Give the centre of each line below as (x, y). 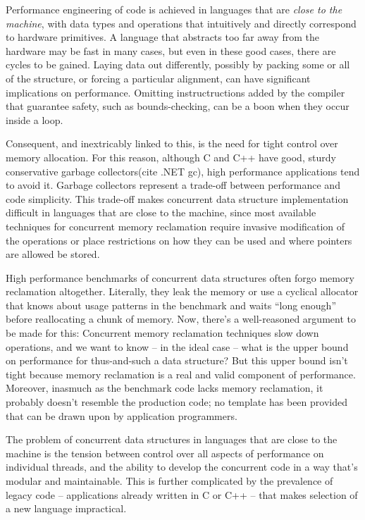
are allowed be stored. (53, 254)
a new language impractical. (66, 508)
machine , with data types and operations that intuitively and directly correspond (181, 23)
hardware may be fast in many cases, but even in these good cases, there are (171, 50)
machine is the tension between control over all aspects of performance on (165, 453)
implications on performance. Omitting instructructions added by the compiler (175, 92)
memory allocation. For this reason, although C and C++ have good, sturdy (171, 157)
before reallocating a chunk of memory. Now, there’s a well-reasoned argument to (181, 319)
